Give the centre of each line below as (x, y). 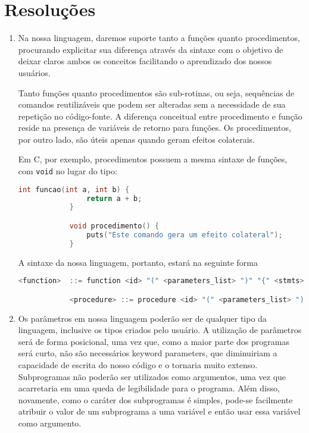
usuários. (34, 72)
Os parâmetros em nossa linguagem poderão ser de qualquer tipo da (142, 318)
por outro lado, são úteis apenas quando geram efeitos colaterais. (137, 139)
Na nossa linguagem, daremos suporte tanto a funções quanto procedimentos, (159, 38)
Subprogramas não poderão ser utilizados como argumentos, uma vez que (152, 376)
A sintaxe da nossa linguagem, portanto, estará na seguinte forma (138, 262)
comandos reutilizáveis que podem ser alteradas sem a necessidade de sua (152, 104)
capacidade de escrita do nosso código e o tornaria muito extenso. (138, 365)
